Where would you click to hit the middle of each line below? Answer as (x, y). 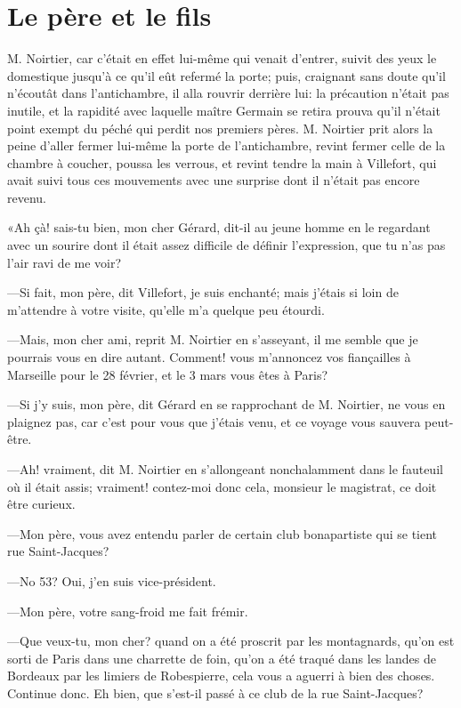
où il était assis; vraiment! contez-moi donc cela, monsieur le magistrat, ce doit (222, 486)
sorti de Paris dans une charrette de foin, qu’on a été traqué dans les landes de (222, 658)
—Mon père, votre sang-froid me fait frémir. (128, 611)
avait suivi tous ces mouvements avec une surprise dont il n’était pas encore (214, 180)
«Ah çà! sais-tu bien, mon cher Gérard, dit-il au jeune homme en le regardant (219, 227)
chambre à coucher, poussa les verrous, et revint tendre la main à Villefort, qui (222, 162)
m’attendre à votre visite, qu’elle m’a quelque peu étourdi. (166, 309)
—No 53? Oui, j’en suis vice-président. (112, 580)
